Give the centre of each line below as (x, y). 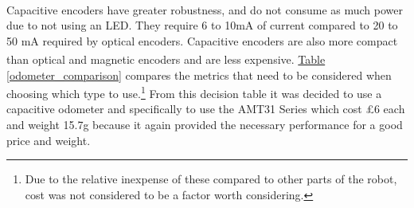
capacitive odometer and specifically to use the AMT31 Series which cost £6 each (206, 109)
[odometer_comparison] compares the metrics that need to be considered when (199, 75)
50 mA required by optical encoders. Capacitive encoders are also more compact (202, 40)
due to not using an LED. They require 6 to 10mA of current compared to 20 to (202, 25)
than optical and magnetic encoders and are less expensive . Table (166, 59)
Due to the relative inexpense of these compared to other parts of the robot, (211, 179)
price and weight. (49, 140)
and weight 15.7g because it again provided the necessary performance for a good (205, 125)
